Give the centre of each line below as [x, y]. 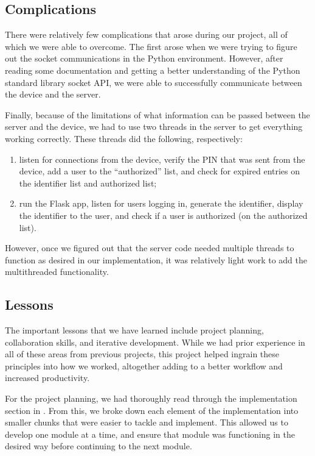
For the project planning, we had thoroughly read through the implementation [151, 398]
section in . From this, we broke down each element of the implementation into [152, 410]
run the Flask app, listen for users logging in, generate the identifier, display [161, 203]
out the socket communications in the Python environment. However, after [144, 58]
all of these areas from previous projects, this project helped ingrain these [142, 354]
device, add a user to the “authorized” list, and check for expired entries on [160, 171]
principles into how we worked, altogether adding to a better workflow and [144, 365]
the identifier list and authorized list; [88, 183]
